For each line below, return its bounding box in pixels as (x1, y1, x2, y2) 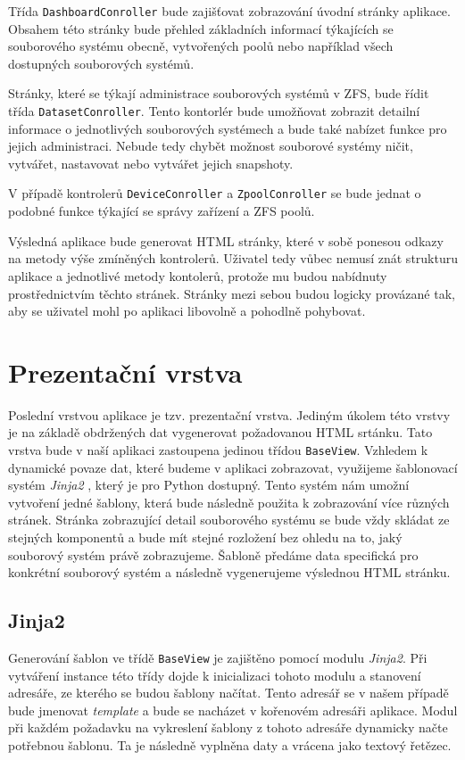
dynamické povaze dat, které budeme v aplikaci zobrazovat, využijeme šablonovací (8, 458, 458, 476)
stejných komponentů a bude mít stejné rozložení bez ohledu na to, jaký (8, 528, 403, 547)
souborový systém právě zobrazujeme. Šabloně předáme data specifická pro (8, 545, 419, 564)
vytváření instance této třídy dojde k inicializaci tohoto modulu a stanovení (8, 665, 421, 684)
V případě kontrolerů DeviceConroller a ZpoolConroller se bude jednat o (8, 184, 421, 202)
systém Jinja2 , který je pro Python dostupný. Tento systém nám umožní (8, 475, 410, 494)
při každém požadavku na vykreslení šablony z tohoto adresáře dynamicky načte (8, 718, 448, 737)
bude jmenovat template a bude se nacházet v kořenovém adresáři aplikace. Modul (8, 700, 458, 719)
